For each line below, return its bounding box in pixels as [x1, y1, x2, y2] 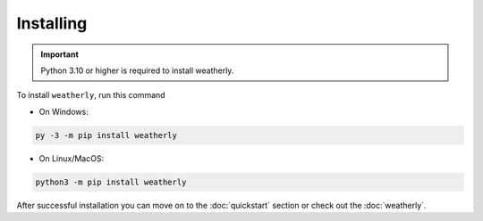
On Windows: [38, 106, 89, 117]
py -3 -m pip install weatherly [35, 130, 178, 140]
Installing [16, 13, 88, 33]
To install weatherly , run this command [16, 90, 165, 101]
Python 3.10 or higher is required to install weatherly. [40, 65, 234, 76]
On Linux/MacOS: [38, 152, 105, 164]
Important [40, 49, 80, 60]
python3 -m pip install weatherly [35, 176, 187, 187]
